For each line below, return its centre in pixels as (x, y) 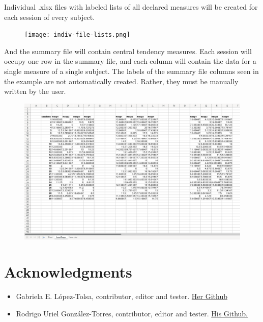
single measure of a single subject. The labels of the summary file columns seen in (131, 71)
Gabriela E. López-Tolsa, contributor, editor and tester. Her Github (122, 296)
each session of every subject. (50, 17)
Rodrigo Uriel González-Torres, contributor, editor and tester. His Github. (132, 313)
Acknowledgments (68, 272)
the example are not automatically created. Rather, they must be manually (121, 81)
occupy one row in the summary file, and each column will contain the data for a (130, 61)
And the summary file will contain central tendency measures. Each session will (128, 51)
